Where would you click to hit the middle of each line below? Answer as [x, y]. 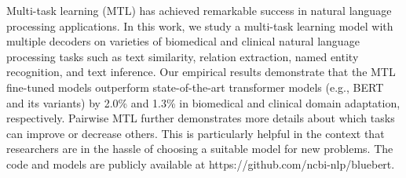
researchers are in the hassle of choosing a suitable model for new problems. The [200, 149]
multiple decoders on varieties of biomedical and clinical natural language [183, 41]
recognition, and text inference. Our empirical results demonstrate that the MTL [201, 72]
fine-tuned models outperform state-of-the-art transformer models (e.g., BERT [195, 87]
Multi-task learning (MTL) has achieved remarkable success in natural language [199, 10]
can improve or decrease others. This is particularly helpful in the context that [196, 133]
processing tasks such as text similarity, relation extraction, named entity [183, 56]
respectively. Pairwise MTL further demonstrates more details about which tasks [201, 118]
